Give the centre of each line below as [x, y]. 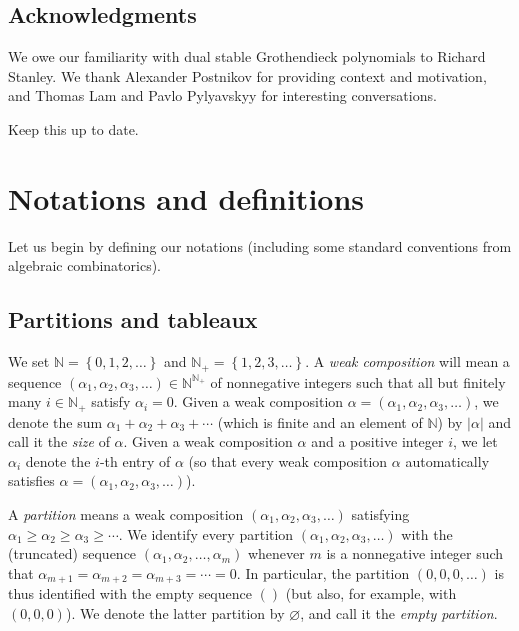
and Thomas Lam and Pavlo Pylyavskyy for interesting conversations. [222, 95]
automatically [447, 460]
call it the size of [59, 441]
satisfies [31, 480]
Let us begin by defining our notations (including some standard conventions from [260, 245]
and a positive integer [377, 441]
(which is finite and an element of [320, 421]
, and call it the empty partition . [399, 612]
